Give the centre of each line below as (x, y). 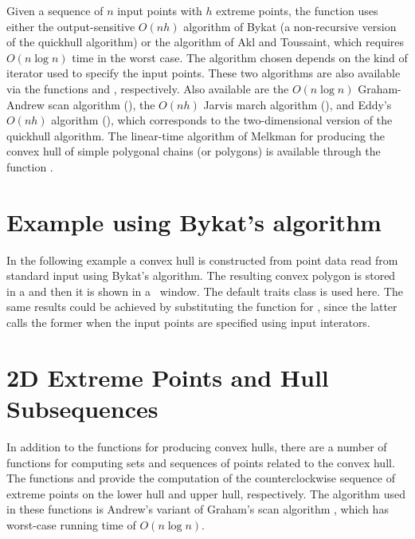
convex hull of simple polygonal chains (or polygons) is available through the (194, 151)
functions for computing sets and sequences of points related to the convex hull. (201, 462)
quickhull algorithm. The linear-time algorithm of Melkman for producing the (196, 135)
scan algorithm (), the (102, 104)
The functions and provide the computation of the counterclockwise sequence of (201, 478)
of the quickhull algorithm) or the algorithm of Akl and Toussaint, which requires (206, 42)
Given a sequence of (55, 10)
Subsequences (82, 408)
